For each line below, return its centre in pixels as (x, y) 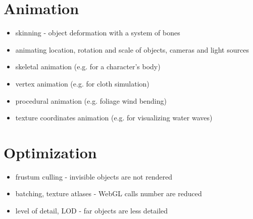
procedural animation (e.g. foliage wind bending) (91, 100)
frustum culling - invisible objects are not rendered (94, 176)
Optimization (50, 152)
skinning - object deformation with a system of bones (98, 33)
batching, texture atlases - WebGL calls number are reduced (109, 193)
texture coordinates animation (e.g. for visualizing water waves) (114, 118)
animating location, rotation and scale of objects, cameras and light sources (132, 49)
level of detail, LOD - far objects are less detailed (92, 210)
